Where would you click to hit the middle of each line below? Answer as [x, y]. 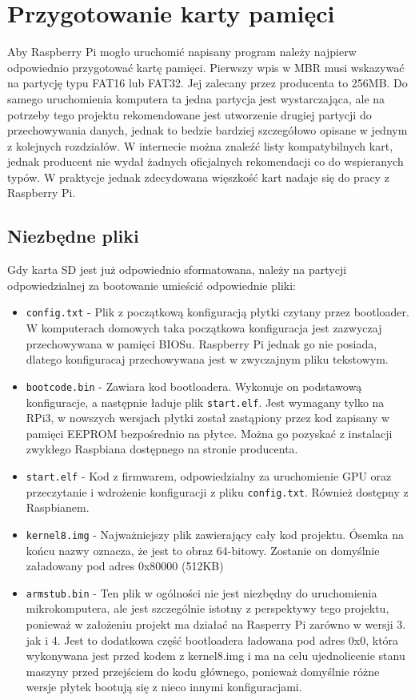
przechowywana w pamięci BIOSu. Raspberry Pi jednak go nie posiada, [202, 343]
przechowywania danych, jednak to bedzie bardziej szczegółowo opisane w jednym [207, 130]
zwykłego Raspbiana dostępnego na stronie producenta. [162, 449]
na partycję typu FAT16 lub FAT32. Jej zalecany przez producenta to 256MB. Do [207, 83]
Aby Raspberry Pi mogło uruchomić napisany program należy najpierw [182, 52]
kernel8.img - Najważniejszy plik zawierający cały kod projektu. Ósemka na [215, 534]
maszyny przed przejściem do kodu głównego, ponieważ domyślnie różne [203, 671]
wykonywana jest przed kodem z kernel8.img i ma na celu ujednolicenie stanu [215, 656]
